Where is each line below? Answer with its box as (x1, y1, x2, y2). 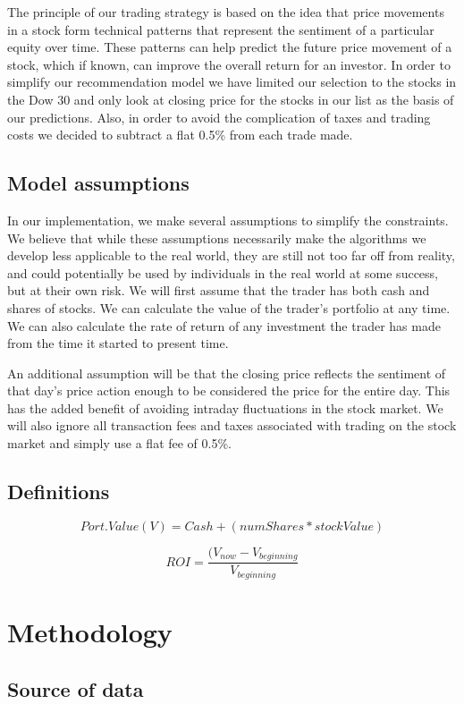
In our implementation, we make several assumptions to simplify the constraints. (7, 210, 449, 229)
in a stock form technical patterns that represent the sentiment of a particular (7, 20, 434, 38)
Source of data (7, 674, 144, 702)
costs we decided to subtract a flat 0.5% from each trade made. (7, 125, 353, 144)
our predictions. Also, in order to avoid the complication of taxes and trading (7, 107, 431, 126)
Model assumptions (7, 169, 190, 197)
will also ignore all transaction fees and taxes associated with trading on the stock (7, 416, 457, 435)
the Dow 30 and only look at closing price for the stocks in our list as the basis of (7, 89, 454, 108)
